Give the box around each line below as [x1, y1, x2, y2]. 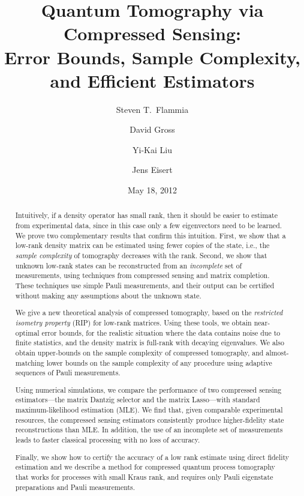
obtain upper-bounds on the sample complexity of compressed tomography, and [15, 347, 264, 357]
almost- [266, 347, 289, 357]
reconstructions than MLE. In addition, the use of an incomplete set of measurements [15, 425, 283, 435]
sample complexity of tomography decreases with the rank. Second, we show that [15, 250, 267, 261]
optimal [15, 327, 40, 337]
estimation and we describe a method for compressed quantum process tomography [15, 462, 275, 472]
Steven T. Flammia [116, 103, 189, 115]
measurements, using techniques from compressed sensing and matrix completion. [15, 270, 270, 280]
